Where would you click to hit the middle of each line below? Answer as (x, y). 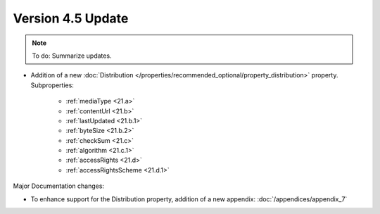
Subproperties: (52, 85)
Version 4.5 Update (71, 18)
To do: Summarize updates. (72, 56)
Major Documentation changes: (59, 186)
